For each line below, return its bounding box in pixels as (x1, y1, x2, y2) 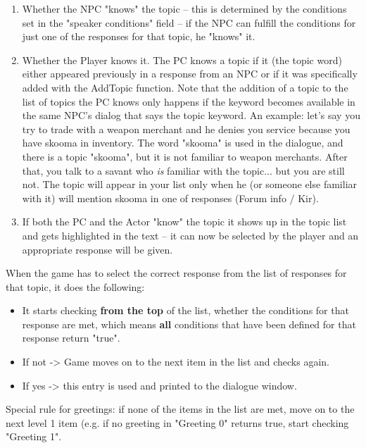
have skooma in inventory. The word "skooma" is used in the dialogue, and (22, 135, 343, 150)
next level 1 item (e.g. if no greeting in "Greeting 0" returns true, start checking (6, 415, 349, 430)
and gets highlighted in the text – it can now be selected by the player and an (22, 228, 359, 242)
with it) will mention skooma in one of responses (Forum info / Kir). (22, 190, 319, 205)
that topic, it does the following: (6, 279, 145, 294)
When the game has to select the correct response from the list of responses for (6, 266, 347, 280)
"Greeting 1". (6, 429, 62, 444)
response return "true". (22, 330, 120, 345)
